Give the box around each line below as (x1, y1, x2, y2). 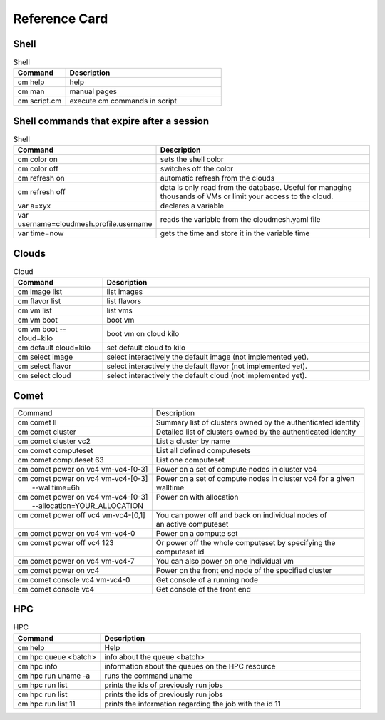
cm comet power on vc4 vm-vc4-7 (17, 556, 135, 566)
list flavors (106, 296, 142, 306)
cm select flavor (17, 361, 72, 371)
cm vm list (17, 305, 53, 315)
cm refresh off (17, 187, 66, 197)
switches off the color (160, 164, 234, 174)
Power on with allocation (155, 492, 239, 502)
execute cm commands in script (69, 96, 178, 106)
